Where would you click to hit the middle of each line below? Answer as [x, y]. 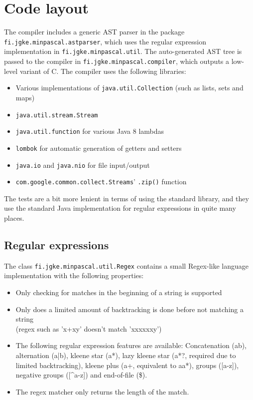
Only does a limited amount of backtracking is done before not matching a [129, 309]
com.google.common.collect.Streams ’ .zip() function [101, 182]
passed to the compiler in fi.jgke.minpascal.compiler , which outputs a [117, 61]
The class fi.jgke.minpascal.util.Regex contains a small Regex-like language [126, 265]
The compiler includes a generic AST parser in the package [94, 32]
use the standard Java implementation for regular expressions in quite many [120, 208]
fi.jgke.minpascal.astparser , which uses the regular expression [105, 41]
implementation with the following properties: [74, 275]
